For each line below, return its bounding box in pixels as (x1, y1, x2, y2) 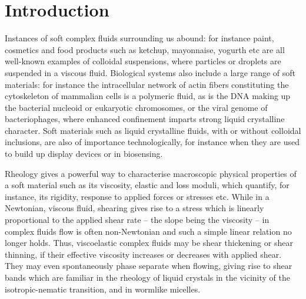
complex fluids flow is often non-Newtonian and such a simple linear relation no (5, 225, 292, 237)
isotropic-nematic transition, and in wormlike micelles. (5, 282, 201, 295)
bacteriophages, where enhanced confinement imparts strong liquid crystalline (5, 113, 285, 125)
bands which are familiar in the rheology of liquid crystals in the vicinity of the (5, 271, 290, 283)
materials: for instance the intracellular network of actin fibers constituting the (5, 78, 289, 90)
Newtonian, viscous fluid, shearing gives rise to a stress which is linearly (5, 202, 264, 214)
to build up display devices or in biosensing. (5, 147, 163, 160)
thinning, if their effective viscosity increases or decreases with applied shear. (5, 248, 282, 260)
